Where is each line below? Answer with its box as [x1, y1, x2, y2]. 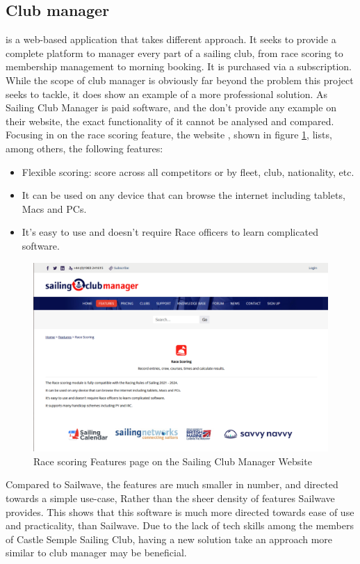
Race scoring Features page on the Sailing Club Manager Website [33, 453, 312, 468]
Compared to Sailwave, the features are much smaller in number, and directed [6, 477, 338, 492]
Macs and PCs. [22, 201, 87, 216]
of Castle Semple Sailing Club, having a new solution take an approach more [6, 531, 333, 546]
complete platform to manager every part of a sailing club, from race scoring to [6, 45, 343, 60]
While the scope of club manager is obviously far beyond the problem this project [6, 72, 354, 87]
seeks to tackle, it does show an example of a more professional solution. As [6, 86, 328, 101]
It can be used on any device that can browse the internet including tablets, [22, 188, 345, 202]
